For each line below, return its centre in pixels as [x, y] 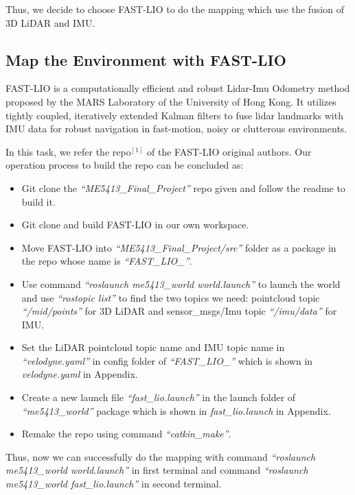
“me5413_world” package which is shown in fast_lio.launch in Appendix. [176, 410]
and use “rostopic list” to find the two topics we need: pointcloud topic [171, 297]
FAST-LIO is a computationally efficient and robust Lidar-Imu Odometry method [178, 88]
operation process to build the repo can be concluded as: [125, 165]
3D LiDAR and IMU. [50, 22]
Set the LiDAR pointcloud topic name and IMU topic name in [153, 347]
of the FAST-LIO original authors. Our [229, 151]
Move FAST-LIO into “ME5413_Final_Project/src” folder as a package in [179, 247]
